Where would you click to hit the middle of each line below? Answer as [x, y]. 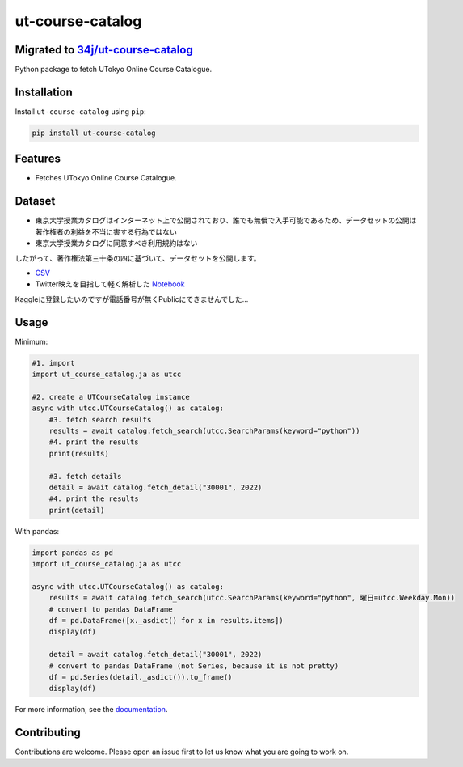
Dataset [35, 201]
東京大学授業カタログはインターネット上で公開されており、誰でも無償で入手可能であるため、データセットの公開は [226, 220]
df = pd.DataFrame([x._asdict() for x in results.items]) [166, 620]
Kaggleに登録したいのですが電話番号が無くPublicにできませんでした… [132, 299]
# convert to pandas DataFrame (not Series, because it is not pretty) [194, 666]
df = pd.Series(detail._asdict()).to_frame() [141, 677]
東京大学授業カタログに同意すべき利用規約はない [116, 244]
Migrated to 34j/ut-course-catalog [104, 50]
